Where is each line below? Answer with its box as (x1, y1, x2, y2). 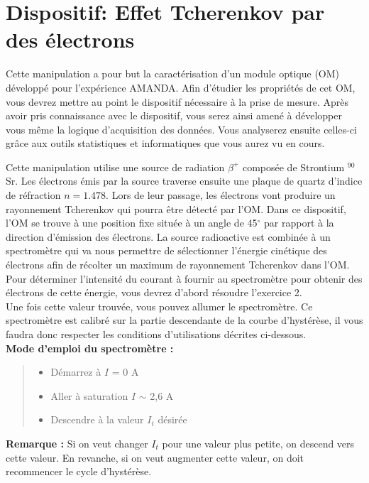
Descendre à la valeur (50, 412, 144, 427)
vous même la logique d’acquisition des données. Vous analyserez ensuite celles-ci (6, 121, 357, 136)
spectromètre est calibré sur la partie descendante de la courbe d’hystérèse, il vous (6, 313, 363, 327)
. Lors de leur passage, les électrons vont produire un (106, 188, 336, 202)
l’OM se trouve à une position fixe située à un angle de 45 (6, 215, 258, 230)
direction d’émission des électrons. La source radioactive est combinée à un (6, 229, 331, 244)
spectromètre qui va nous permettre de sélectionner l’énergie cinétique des (6, 243, 327, 258)
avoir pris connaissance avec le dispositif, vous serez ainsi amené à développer (6, 108, 342, 123)
